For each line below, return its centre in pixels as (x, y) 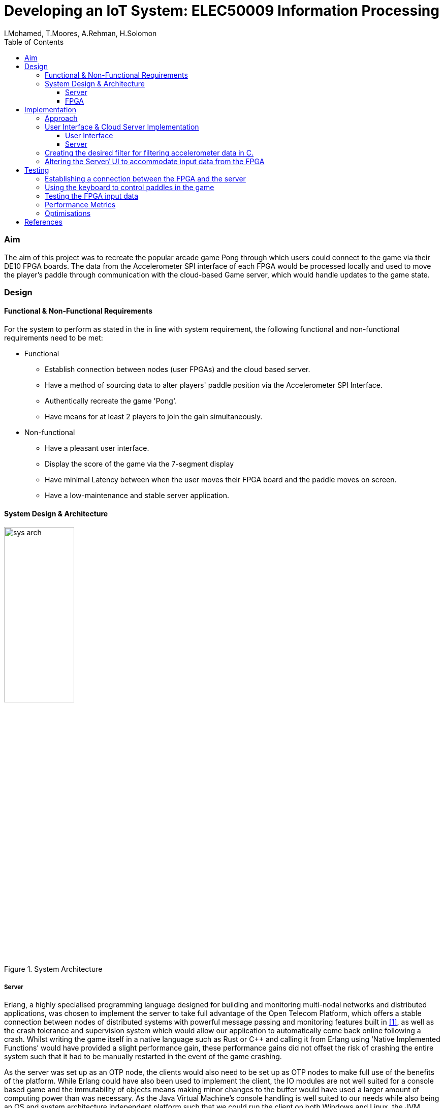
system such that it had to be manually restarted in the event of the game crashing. (143, 1056)
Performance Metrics (80, 204)
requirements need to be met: (54, 338)
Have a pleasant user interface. (97, 448)
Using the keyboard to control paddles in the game (130, 187)
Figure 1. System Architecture (53, 969)
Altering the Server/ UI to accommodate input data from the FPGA (155, 161)
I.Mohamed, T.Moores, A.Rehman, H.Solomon (81, 33)
